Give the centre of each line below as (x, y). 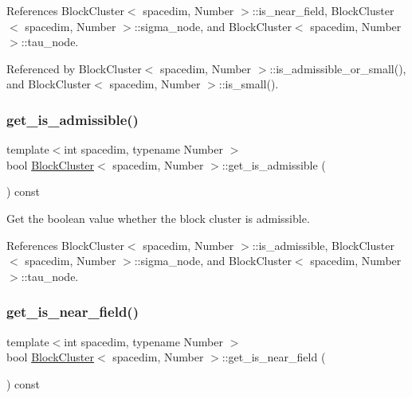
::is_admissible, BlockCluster (323, 245)
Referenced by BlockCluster (74, 68)
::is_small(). (249, 84)
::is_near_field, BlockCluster (323, 10)
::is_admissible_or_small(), (338, 68)
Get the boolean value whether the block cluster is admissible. (158, 218)
